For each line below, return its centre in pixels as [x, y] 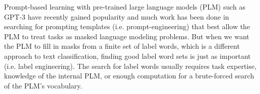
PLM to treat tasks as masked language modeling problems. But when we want [127, 36]
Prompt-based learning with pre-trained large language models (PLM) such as [125, 7]
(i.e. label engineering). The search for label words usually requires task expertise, [130, 66]
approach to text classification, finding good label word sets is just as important [127, 56]
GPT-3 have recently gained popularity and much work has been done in [117, 16]
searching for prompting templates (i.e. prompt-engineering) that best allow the [127, 26]
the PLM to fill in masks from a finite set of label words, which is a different [122, 46]
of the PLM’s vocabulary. [43, 85]
